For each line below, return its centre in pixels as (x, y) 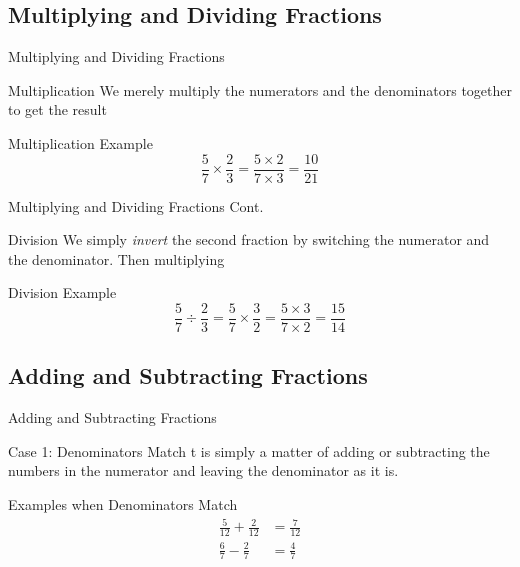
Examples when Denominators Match (123, 504)
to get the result (57, 109)
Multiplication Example (80, 142)
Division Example (62, 292)
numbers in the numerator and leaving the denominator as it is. (203, 470)
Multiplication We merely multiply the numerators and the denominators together (260, 89)
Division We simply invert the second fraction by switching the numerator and (249, 239)
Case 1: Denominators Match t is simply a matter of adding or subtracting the (249, 450)
